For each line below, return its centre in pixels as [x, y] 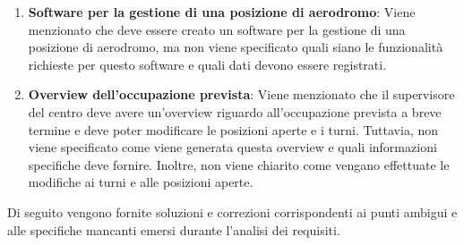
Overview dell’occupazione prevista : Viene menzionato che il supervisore [241, 94]
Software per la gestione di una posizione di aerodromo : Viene [222, 12]
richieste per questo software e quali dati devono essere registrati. [207, 64]
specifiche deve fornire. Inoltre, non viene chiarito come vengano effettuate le [239, 164]
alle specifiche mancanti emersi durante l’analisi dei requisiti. [174, 229]
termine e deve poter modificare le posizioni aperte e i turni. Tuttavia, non [233, 129]
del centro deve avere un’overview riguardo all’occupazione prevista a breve [235, 111]
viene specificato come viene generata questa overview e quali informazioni [232, 147]
